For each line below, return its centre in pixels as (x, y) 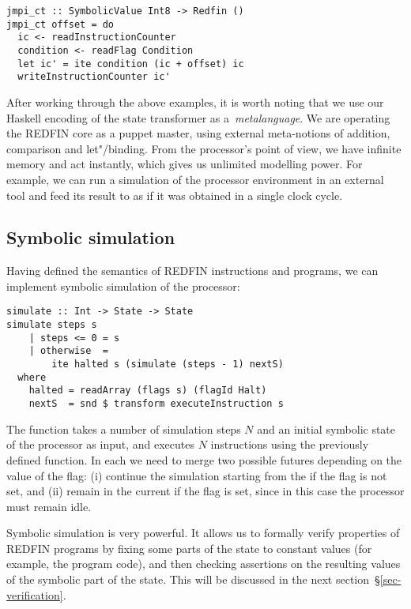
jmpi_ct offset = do (60, 24)
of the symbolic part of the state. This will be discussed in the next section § (193, 579)
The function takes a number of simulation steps (124, 429)
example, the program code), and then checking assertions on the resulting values (204, 564)
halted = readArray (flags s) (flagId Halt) (148, 391)
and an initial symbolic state (326, 429)
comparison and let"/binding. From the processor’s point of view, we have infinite (204, 148)
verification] (35, 594)
